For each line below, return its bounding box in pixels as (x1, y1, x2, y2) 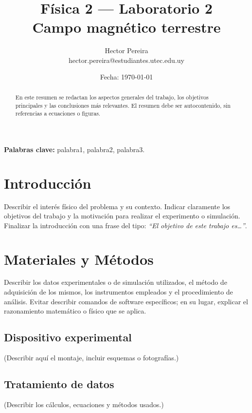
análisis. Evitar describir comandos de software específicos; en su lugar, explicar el (4, 296, 248, 306)
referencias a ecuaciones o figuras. (15, 109, 101, 118)
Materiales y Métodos (4, 249, 154, 269)
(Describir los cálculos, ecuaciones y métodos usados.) (4, 399, 164, 409)
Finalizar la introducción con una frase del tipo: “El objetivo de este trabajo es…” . (4, 220, 247, 230)
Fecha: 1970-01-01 (100, 71, 153, 81)
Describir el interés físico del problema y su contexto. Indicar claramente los (4, 201, 231, 211)
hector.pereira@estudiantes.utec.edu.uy (69, 55, 184, 65)
